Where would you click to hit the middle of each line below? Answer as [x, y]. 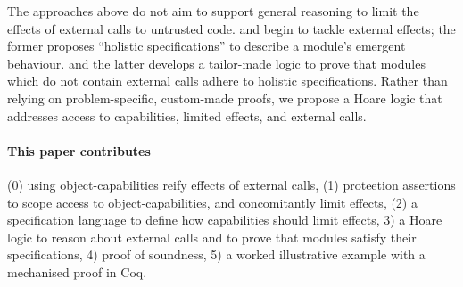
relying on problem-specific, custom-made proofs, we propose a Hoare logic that [225, 98]
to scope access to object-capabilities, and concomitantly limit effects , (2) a [212, 202]
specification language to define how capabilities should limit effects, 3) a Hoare [225, 220]
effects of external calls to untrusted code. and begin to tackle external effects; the [231, 28]
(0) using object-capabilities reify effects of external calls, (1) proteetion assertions [231, 184]
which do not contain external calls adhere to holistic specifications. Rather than [227, 81]
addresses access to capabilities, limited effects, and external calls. [187, 115]
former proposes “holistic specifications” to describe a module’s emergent [207, 46]
